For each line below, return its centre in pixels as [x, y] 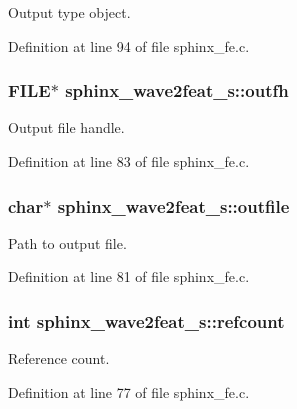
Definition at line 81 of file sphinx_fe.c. [129, 276]
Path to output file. [67, 242]
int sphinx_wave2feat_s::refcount [146, 320]
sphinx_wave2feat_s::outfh [177, 90]
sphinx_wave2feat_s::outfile [173, 205]
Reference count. [59, 358]
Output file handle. [66, 127]
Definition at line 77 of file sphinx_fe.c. [129, 391]
